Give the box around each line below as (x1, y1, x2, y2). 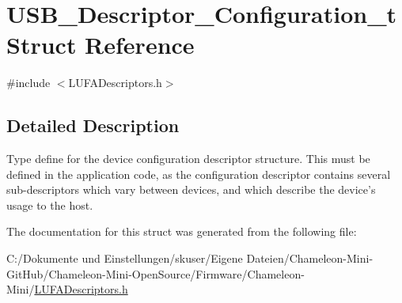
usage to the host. (6, 196, 93, 213)
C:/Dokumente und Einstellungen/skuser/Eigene (6, 250, 243, 267)
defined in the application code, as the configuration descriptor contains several (6, 165, 391, 182)
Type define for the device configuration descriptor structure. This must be (6, 150, 370, 167)
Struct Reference (6, 28, 195, 61)
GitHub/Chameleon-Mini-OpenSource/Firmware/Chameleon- (6, 265, 305, 282)
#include (6, 74, 51, 91)
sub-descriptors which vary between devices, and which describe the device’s (6, 181, 376, 198)
